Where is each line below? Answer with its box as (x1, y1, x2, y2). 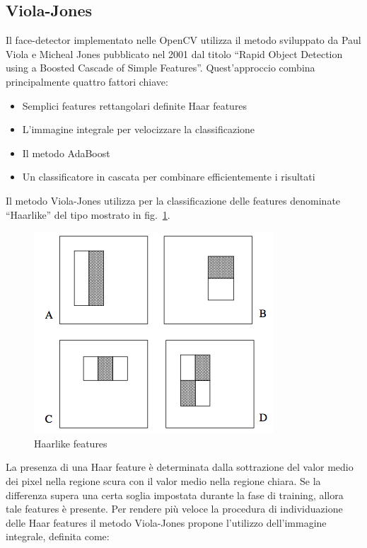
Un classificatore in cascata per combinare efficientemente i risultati (22, 169, 315, 184)
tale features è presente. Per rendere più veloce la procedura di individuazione (6, 501, 343, 516)
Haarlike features (34, 435, 107, 450)
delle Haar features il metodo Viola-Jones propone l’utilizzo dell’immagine (6, 515, 327, 530)
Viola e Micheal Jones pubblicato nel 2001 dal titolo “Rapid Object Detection (6, 46, 343, 61)
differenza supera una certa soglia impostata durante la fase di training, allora (6, 487, 344, 502)
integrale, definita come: (6, 529, 110, 544)
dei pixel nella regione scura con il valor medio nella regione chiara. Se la (6, 473, 321, 488)
